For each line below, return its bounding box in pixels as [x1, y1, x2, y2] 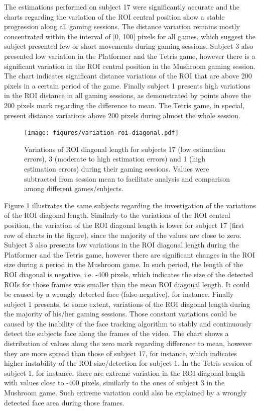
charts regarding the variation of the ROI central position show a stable [4, 11, 225, 22]
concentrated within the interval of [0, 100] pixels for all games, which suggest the [4, 31, 255, 41]
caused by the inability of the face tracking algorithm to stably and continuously [4, 318, 252, 328]
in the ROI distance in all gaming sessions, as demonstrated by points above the [4, 90, 251, 101]
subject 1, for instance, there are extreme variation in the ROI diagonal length [4, 367, 245, 378]
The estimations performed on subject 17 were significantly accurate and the [4, 2, 240, 12]
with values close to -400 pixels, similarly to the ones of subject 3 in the [4, 377, 225, 388]
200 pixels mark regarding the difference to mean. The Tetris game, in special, [4, 100, 245, 110]
